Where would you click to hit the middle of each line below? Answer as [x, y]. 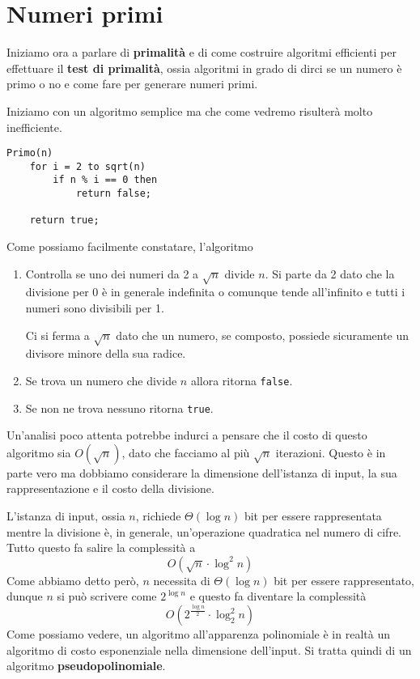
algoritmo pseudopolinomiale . [86, 666]
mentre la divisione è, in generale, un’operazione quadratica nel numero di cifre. [204, 531]
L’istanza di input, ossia [66, 516]
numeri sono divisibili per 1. [95, 307]
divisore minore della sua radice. [106, 353]
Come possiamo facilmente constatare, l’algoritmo [130, 246]
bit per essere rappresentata [313, 516]
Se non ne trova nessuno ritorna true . [119, 407]
